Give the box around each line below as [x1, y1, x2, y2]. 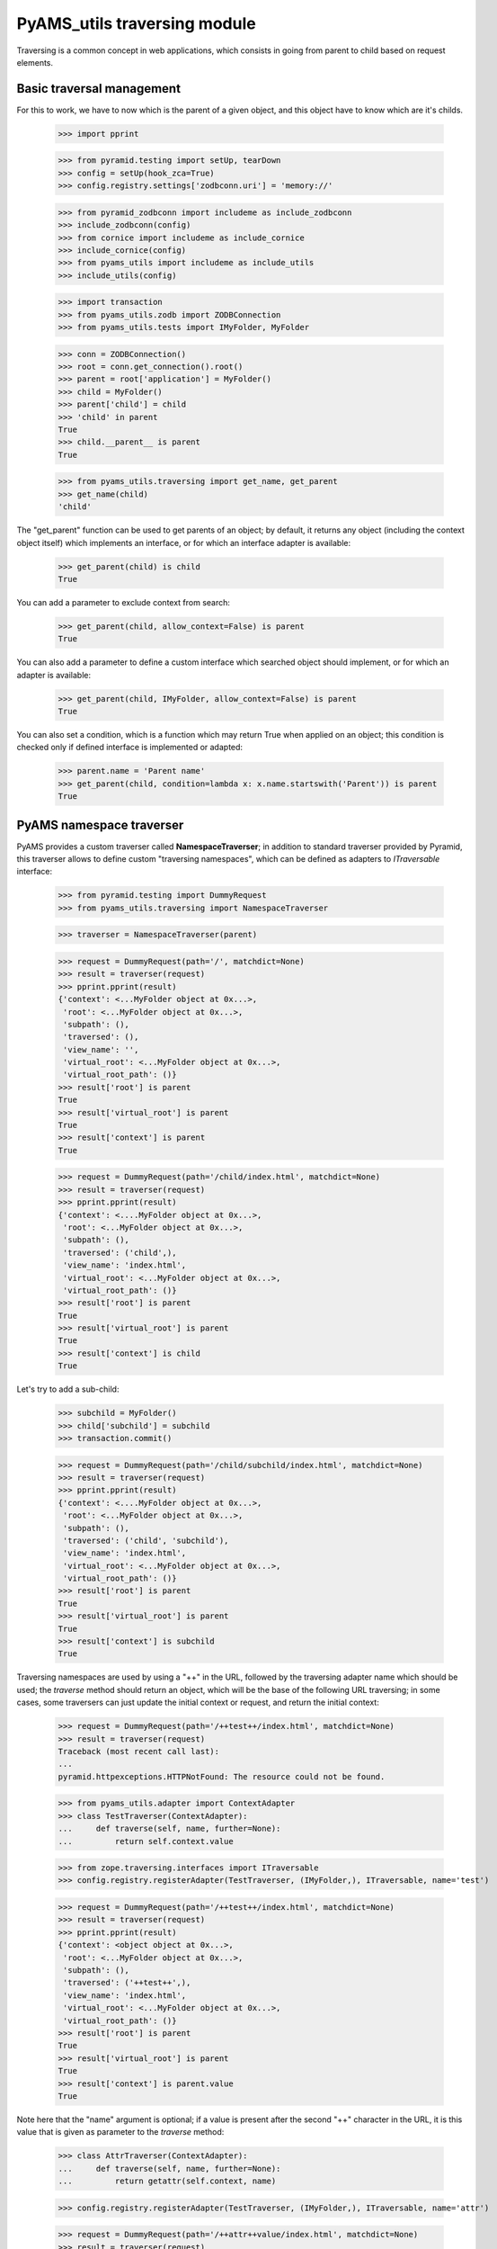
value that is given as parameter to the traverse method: [16, 2127, 225, 2137]
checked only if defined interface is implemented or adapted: [16, 742, 243, 753]
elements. [16, 57, 54, 67]
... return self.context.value [58, 1836, 234, 1846]
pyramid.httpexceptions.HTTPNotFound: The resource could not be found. [58, 1771, 386, 1781]
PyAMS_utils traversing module [16, 13, 256, 33]
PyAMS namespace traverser [16, 817, 184, 832]
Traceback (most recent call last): [58, 1746, 220, 1756]
